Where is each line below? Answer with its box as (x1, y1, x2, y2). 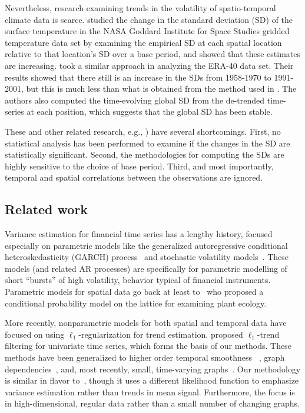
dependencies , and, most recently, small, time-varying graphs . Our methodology (5, 362, 301, 375)
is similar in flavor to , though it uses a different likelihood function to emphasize (5, 374, 299, 387)
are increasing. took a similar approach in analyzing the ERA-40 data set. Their (5, 59, 294, 71)
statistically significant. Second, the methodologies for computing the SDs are (5, 148, 284, 161)
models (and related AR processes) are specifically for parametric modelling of (5, 262, 287, 274)
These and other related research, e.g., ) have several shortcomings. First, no (5, 125, 281, 137)
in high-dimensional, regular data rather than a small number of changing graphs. (5, 397, 300, 409)
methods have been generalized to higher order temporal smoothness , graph (5, 351, 285, 364)
